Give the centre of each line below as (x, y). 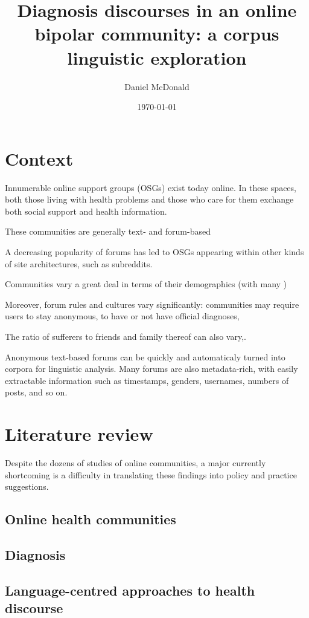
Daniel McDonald (157, 86)
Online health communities (91, 519)
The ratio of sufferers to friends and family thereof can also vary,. (126, 336)
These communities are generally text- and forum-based (108, 231)
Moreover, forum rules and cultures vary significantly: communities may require (152, 304)
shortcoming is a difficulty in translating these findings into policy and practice (151, 474)
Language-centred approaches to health (130, 590)
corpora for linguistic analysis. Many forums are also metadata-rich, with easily (151, 369)
